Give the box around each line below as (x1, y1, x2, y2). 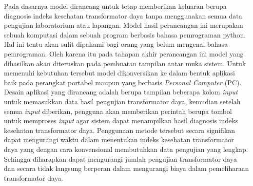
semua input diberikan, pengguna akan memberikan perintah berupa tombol (4, 106, 232, 116)
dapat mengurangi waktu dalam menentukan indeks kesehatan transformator (4, 134, 234, 145)
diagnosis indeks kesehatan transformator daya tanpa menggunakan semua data (4, 10, 242, 20)
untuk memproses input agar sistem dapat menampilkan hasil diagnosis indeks (4, 115, 238, 126)
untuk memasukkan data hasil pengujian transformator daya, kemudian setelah (4, 96, 241, 106)
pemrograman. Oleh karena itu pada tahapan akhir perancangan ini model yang (4, 48, 244, 58)
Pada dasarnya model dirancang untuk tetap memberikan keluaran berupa (4, 1, 227, 11)
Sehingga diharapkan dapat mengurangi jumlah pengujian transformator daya (4, 153, 237, 164)
